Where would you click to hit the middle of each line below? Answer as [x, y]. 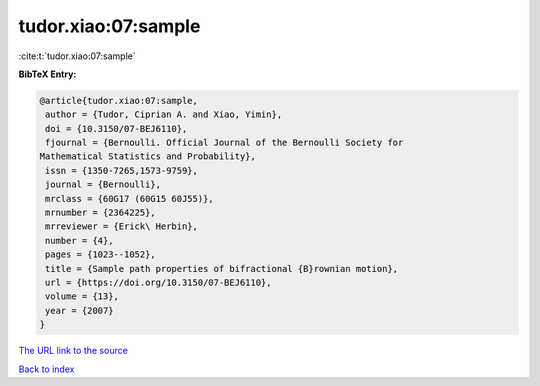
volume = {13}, [82, 296]
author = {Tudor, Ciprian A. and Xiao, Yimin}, [164, 114]
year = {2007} [79, 310]
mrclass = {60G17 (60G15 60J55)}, [129, 198]
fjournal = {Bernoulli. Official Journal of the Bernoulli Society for [224, 143]
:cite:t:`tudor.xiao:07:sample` [77, 56]
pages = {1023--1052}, [101, 254]
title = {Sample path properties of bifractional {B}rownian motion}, [222, 268]
